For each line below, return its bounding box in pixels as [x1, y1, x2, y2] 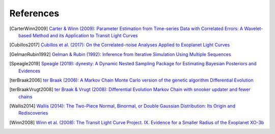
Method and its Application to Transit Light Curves [32, 32, 138, 38]
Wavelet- [244, 25, 263, 32]
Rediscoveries [18, 110, 48, 116]
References [9, 8, 60, 19]
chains [18, 93, 33, 99]
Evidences [18, 68, 41, 74]
